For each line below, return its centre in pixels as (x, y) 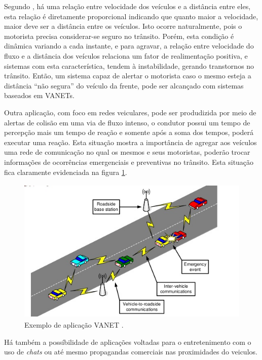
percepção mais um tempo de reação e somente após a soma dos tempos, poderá (129, 132)
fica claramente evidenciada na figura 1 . (66, 172)
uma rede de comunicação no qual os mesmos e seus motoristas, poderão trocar (127, 152)
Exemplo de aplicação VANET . (74, 325)
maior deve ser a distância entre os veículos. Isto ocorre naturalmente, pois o (123, 26)
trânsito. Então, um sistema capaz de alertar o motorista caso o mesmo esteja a (128, 76)
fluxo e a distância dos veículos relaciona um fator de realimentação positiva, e (126, 55)
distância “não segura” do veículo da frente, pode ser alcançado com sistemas (124, 85)
